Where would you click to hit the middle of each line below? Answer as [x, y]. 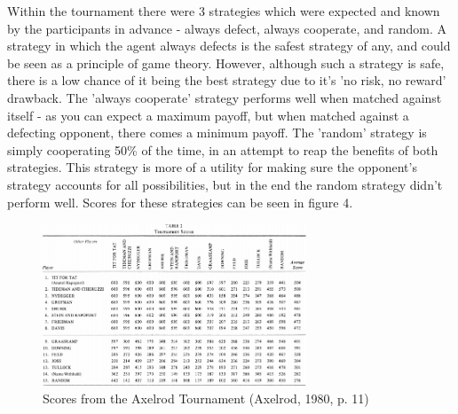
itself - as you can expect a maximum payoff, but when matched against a [208, 115]
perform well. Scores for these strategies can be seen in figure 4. [180, 202]
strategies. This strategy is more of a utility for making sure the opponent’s [212, 167]
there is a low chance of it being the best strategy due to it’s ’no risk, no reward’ [227, 80]
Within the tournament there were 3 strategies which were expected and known [224, 11]
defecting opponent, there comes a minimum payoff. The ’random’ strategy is [217, 133]
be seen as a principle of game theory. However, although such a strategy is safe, [226, 62]
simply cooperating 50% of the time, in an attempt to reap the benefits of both [223, 149]
